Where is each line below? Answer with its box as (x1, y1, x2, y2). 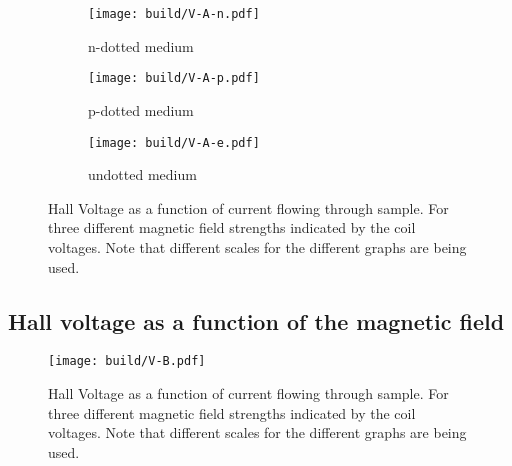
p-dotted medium (88, 99, 194, 120)
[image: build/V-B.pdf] (48, 354, 206, 369)
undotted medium (88, 164, 197, 185)
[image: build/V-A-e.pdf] (88, 135, 260, 150)
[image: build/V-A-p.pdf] (88, 71, 260, 86)
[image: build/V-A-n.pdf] (88, 7, 260, 21)
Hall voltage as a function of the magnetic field (8, 305, 505, 336)
